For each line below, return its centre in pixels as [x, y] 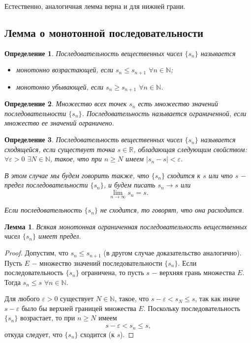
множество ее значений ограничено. [59, 123]
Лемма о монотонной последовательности [104, 32]
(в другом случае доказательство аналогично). [173, 253]
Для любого [22, 298]
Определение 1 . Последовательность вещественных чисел [94, 53]
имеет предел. [60, 236]
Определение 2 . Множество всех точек [66, 104]
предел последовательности [46, 185]
